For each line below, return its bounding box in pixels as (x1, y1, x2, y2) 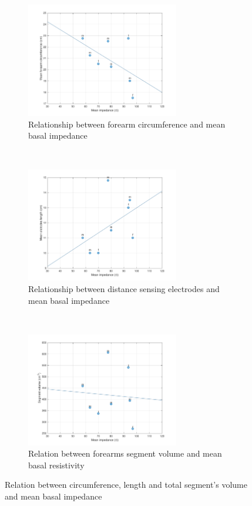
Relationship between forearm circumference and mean (28, 118, 226, 130)
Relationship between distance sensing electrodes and (28, 282, 220, 294)
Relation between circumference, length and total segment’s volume (5, 478, 247, 491)
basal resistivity (28, 458, 85, 471)
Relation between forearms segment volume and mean (28, 447, 222, 460)
